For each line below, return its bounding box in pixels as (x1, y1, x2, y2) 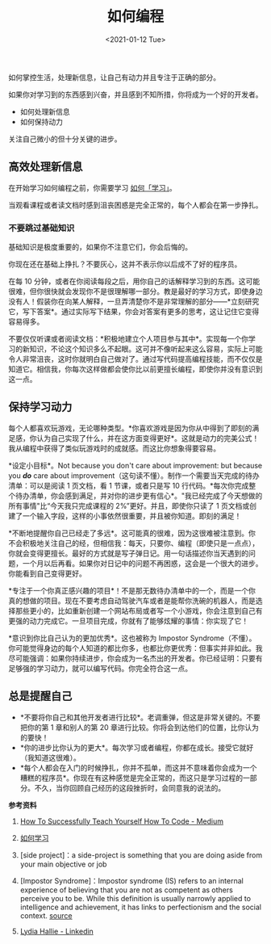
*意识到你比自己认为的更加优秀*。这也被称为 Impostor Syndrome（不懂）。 (8, 633, 256, 643)
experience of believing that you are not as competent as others (19, 885, 234, 895)
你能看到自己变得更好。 (8, 568, 86, 578)
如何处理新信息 (19, 107, 70, 116)
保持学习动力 (8, 401, 73, 414)
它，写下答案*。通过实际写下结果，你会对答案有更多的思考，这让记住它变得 (8, 307, 260, 317)
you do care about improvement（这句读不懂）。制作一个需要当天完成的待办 (8, 470, 260, 480)
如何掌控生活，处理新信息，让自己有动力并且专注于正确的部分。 (8, 72, 220, 82)
